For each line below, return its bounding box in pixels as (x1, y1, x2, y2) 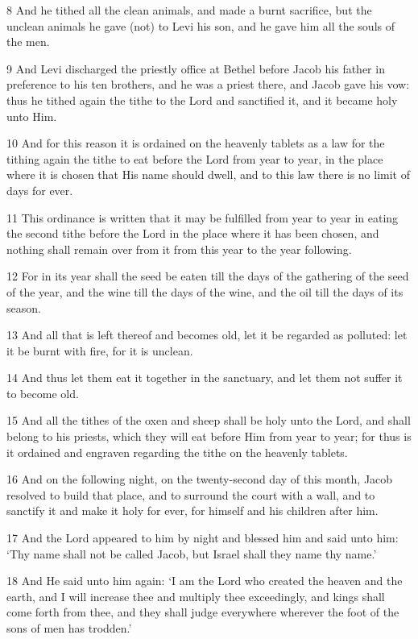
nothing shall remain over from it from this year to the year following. (6, 240, 352, 257)
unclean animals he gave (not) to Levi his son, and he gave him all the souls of (6, 17, 395, 34)
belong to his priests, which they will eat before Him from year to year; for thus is (6, 428, 412, 445)
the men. (6, 33, 50, 50)
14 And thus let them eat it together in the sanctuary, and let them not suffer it (6, 369, 403, 386)
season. (6, 299, 41, 316)
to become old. (6, 384, 79, 401)
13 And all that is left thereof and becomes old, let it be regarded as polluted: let (6, 326, 408, 343)
